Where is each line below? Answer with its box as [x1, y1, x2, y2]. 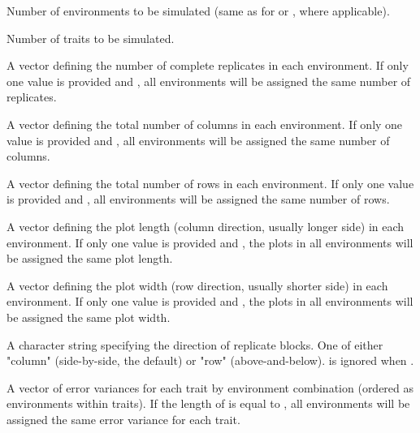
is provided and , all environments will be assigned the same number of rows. [6, 191, 390, 208]
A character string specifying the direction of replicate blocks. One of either [6, 336, 383, 353]
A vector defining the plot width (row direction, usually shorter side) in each [6, 277, 388, 294]
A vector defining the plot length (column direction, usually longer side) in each [6, 217, 405, 234]
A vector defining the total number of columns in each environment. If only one [6, 115, 403, 132]
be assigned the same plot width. [6, 308, 171, 325]
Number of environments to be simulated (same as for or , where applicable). [6, 2, 390, 19]
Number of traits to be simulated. [6, 29, 175, 46]
